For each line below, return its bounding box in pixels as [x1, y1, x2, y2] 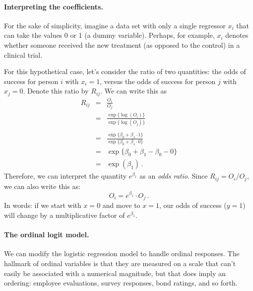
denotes [225, 30, 249, 40]
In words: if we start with [4, 200, 81, 210]
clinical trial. [4, 49, 43, 60]
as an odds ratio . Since [139, 171, 208, 181]
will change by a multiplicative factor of [4, 209, 125, 220]
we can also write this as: [4, 181, 80, 191]
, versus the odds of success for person [100, 76, 216, 86]
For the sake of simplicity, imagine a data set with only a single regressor [4, 20, 226, 30]
